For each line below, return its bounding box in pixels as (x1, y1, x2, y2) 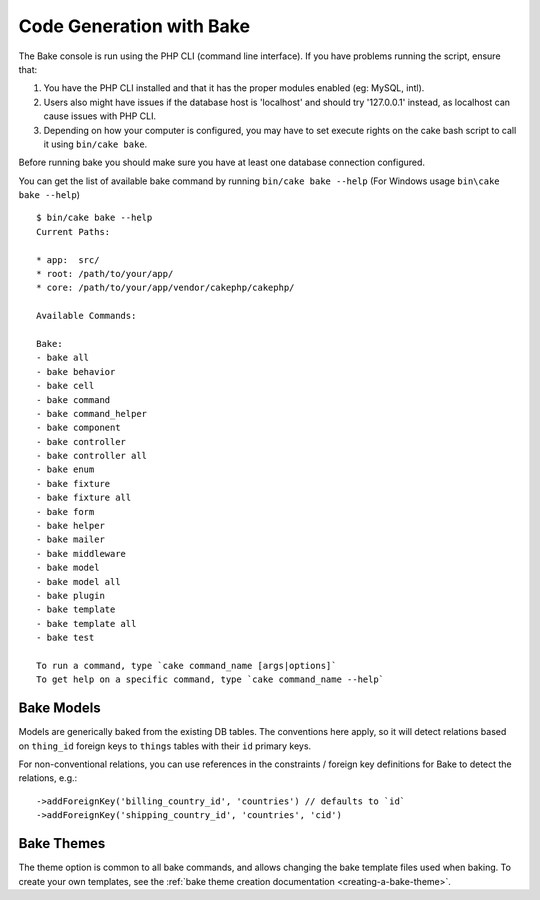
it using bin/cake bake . (43, 138, 148, 150)
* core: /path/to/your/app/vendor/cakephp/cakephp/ (36, 282, 295, 294)
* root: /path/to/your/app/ (36, 268, 174, 280)
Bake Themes (18, 835, 106, 852)
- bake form (36, 506, 95, 517)
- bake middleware (36, 548, 127, 559)
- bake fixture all (36, 492, 132, 504)
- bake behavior (36, 366, 116, 377)
